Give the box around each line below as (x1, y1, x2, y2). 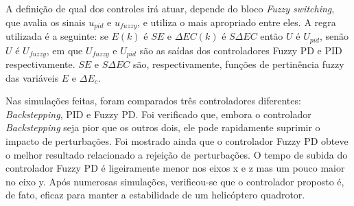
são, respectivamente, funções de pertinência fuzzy (133, 56, 344, 71)
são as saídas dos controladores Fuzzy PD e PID (139, 43, 342, 57)
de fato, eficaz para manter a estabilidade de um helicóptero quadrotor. (5, 187, 305, 202)
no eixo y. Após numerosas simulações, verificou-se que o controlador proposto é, (5, 174, 344, 188)
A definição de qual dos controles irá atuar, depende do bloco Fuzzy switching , (5, 1, 335, 15)
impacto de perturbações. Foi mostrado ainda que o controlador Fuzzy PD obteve (5, 133, 349, 148)
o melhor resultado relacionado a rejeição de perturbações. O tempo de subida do (5, 147, 348, 161)
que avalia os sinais (5, 14, 86, 29)
